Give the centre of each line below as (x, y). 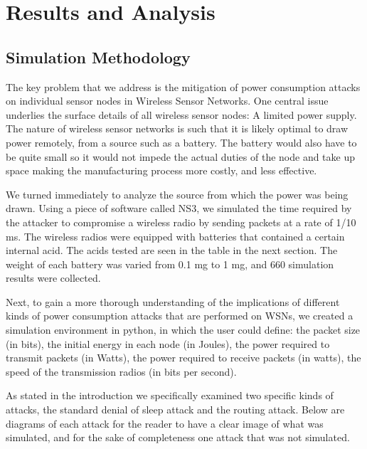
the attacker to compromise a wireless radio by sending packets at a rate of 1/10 (181, 222)
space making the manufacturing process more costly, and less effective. (161, 170)
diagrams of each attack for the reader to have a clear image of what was (165, 423)
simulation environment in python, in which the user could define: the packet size (183, 330)
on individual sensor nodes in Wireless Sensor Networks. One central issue (167, 101)
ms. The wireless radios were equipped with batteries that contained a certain (175, 236)
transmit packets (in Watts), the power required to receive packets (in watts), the (183, 358)
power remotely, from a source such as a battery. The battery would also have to (181, 142)
